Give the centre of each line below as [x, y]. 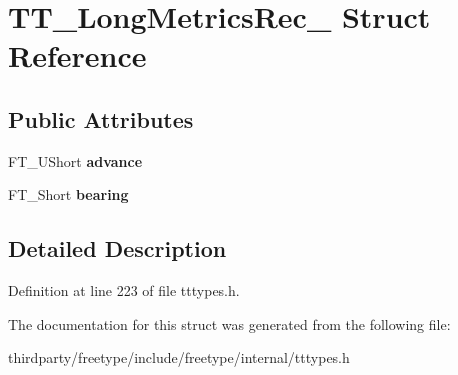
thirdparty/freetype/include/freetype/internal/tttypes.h [179, 357]
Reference [77, 55]
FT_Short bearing [68, 194]
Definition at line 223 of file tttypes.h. [124, 290]
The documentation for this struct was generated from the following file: [229, 323]
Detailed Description [117, 248]
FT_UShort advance [75, 160]
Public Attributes [101, 118]
